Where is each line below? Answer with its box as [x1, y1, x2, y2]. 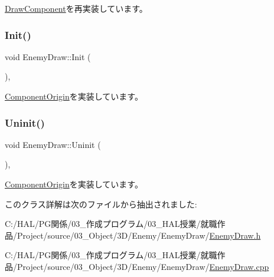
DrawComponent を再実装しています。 [5, 2, 148, 14]
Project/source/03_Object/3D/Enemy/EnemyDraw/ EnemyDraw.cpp [17, 260, 269, 272]
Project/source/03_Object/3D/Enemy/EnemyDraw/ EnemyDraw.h [17, 229, 261, 241]
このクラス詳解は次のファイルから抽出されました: [5, 197, 197, 210]
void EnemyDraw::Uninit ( [5, 138, 101, 150]
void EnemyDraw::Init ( [5, 50, 91, 62]
